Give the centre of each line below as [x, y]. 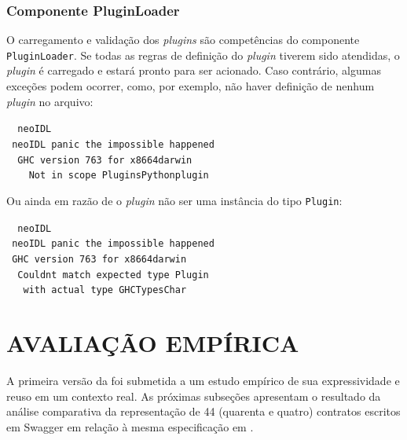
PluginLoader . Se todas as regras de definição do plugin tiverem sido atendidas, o [203, 55]
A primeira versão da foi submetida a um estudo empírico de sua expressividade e [203, 380]
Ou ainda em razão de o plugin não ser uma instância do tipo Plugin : [174, 200]
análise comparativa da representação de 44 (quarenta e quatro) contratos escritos [203, 411]
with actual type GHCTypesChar [105, 290]
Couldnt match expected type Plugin [113, 275]
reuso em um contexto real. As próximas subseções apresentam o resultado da [194, 396]
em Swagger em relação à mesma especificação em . [130, 426]
